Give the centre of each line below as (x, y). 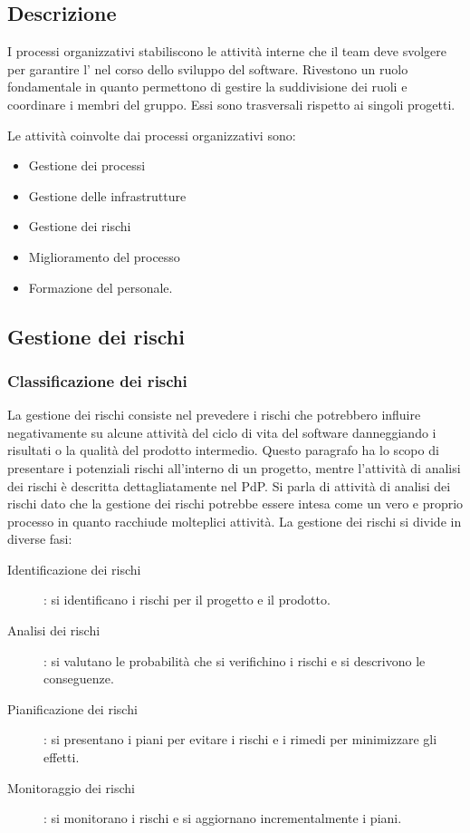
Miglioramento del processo (104, 256)
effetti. (62, 757)
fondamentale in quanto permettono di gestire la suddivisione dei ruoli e (207, 87)
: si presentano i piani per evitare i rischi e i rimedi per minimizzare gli (240, 739)
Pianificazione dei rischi (72, 708)
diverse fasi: (40, 539)
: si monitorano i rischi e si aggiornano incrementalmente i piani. (223, 818)
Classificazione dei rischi (97, 380)
